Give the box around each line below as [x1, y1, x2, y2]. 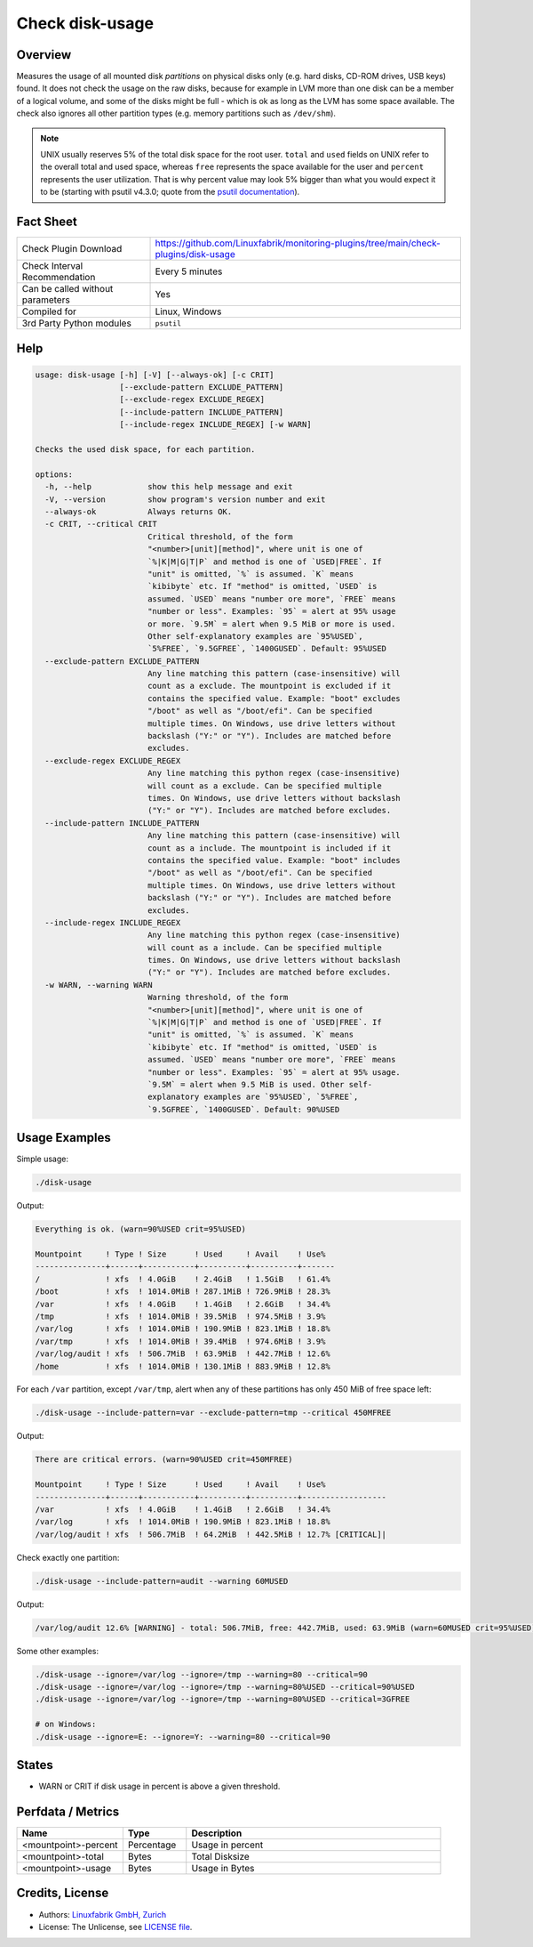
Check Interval [21, 260, 84, 272]
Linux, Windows [155, 305, 222, 318]
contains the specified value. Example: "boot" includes [147, 855, 402, 865]
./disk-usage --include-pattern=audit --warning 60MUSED [35, 1576, 289, 1586]
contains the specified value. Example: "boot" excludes [147, 693, 402, 703]
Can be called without [21, 283, 114, 295]
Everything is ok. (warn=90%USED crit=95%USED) [35, 1224, 246, 1234]
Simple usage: [16, 1153, 69, 1165]
